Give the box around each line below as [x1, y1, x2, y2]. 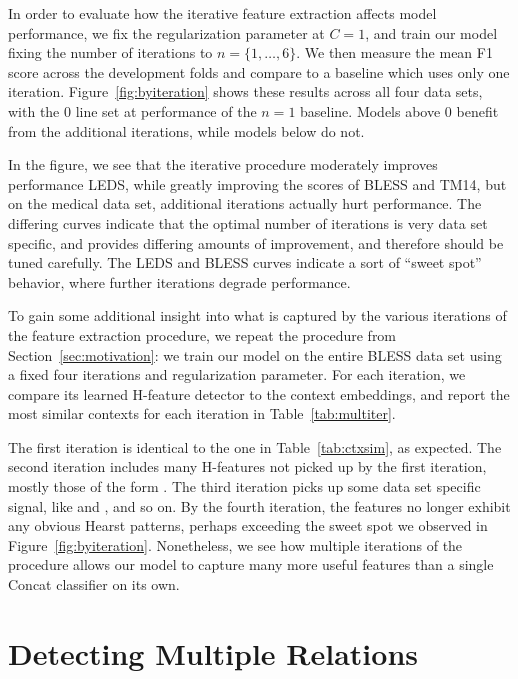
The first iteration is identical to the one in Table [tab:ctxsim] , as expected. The [8, 436, 502, 457]
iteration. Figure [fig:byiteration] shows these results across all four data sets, [8, 81, 483, 102]
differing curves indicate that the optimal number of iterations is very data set [8, 212, 488, 233]
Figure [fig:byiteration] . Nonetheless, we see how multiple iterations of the [8, 534, 463, 555]
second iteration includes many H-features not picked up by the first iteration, [8, 456, 487, 477]
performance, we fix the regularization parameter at [8, 22, 325, 43]
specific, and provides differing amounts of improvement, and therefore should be [8, 232, 504, 253]
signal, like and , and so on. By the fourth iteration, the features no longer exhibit [8, 495, 511, 516]
